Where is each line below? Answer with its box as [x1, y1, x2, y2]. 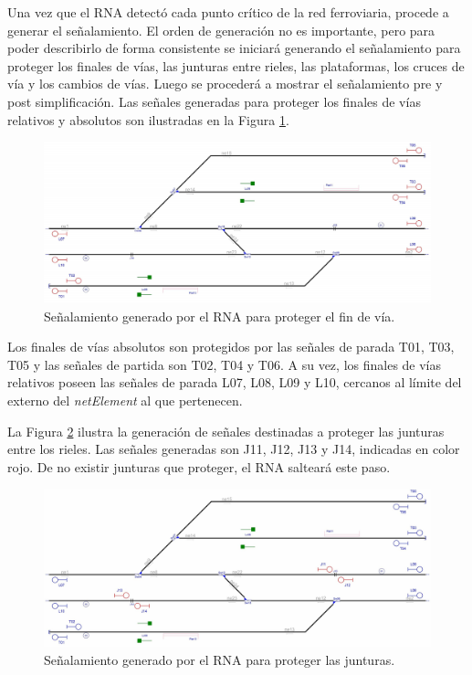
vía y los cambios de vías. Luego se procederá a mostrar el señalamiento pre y [7, 74, 443, 93]
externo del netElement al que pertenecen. [7, 390, 243, 409]
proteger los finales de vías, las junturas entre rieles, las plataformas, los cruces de [7, 56, 465, 75]
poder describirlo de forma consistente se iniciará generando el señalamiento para [7, 38, 461, 58]
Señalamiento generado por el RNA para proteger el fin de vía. [44, 306, 395, 325]
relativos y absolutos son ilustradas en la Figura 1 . [7, 110, 289, 129]
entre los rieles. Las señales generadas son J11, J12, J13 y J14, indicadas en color [7, 439, 460, 459]
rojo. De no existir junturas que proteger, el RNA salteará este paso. [7, 457, 391, 476]
